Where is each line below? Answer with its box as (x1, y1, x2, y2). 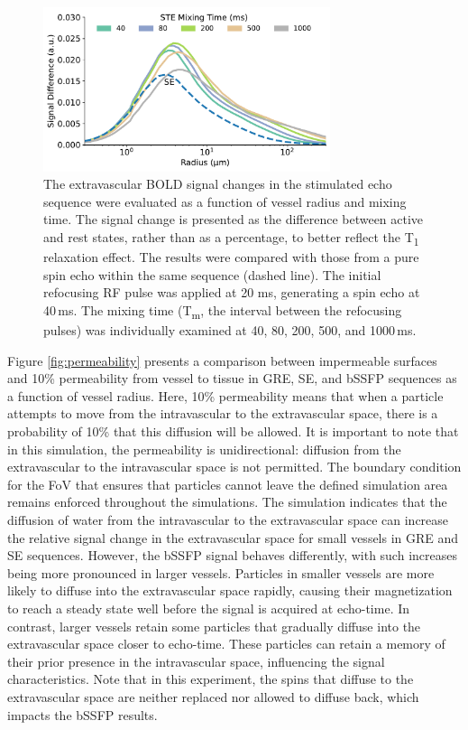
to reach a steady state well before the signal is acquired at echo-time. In (7, 598, 410, 617)
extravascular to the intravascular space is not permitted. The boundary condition (7, 457, 462, 476)
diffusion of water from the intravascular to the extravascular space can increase (7, 510, 449, 529)
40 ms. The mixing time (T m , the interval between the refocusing (43, 300, 402, 322)
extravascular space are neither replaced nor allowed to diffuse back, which (7, 687, 419, 706)
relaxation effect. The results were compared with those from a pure (43, 248, 419, 267)
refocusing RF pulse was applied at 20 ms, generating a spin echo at (43, 283, 420, 302)
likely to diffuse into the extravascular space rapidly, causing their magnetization (7, 581, 453, 600)
